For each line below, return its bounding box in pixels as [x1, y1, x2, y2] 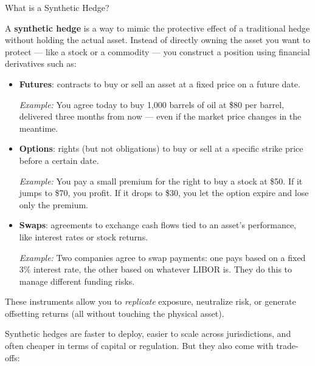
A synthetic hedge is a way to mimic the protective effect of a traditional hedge [5, 21, 310, 34]
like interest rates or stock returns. [19, 230, 148, 243]
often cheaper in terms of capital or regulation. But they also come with [5, 339, 274, 352]
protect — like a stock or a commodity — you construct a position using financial [5, 45, 310, 58]
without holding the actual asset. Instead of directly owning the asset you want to [5, 33, 311, 46]
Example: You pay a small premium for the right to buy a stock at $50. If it [19, 174, 303, 187]
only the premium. [19, 198, 89, 211]
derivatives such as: [5, 57, 77, 70]
